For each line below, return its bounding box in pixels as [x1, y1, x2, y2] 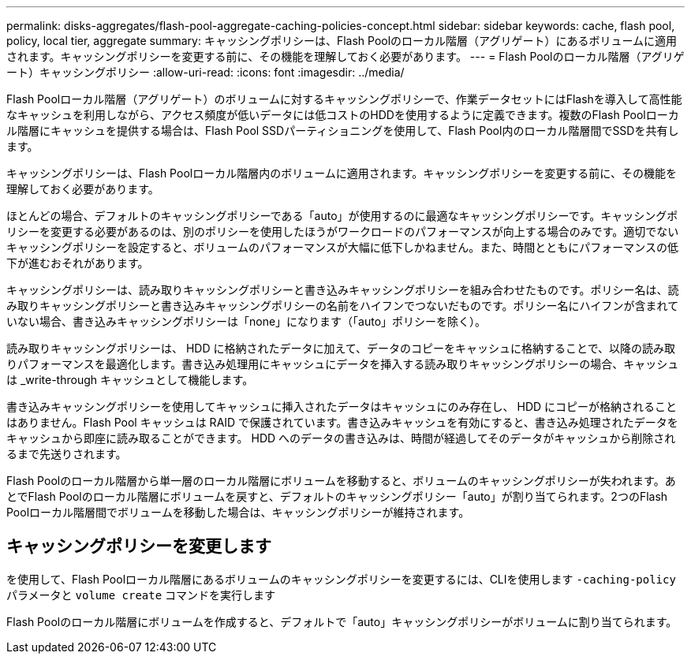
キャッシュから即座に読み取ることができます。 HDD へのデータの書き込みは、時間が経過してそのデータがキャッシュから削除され [6, 431, 676, 445]
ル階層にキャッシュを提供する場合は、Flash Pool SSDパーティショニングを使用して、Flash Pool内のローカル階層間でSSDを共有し [6, 124, 679, 137]
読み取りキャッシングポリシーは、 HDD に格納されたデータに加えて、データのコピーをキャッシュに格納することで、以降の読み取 [6, 341, 676, 355]
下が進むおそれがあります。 [6, 256, 149, 270]
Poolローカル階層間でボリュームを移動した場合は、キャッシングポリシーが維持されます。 [6, 505, 470, 519]
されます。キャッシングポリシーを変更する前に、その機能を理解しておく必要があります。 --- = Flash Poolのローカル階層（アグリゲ [6, 50, 685, 63]
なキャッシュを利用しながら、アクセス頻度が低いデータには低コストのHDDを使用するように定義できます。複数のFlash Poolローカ [6, 108, 679, 121]
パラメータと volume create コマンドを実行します [6, 587, 276, 602]
